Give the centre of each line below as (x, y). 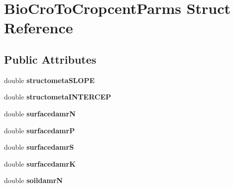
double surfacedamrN (40, 113)
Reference (39, 28)
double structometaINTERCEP (58, 97)
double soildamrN (33, 180)
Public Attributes (50, 59)
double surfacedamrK (40, 163)
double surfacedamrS (39, 147)
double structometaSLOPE (49, 80)
